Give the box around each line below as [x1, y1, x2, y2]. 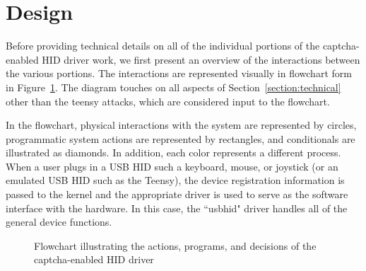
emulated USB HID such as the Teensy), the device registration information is [6, 173, 345, 188]
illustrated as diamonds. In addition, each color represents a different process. [6, 145, 341, 160]
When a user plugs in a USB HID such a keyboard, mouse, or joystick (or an [6, 158, 338, 173]
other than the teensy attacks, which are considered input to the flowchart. [6, 93, 330, 108]
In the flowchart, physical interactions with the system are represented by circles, [6, 117, 357, 132]
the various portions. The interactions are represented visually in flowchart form [6, 66, 352, 81]
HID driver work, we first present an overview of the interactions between [42, 52, 360, 67]
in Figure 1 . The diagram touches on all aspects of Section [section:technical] [6, 79, 341, 94]
